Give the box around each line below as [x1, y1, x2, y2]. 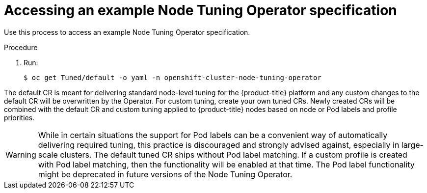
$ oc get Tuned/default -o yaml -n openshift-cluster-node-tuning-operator [24, 73, 321, 82]
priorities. [4, 113, 35, 122]
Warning [5, 149, 36, 160]
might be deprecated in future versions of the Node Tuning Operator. [38, 169, 293, 179]
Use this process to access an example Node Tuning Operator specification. [4, 28, 250, 36]
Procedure [4, 43, 38, 52]
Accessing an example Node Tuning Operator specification [4, 2, 397, 19]
